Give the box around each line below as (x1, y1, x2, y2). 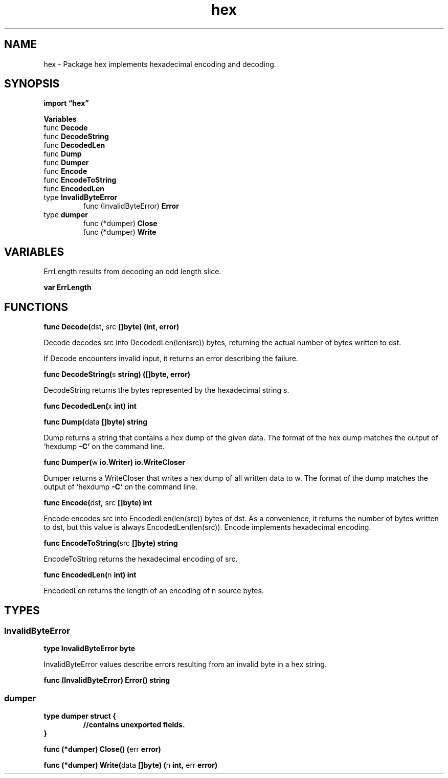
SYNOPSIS (4, 77, 60, 91)
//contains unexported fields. (83, 720, 185, 729)
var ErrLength (43, 283, 92, 292)
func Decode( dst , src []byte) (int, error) (43, 322, 180, 331)
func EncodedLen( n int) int (43, 570, 137, 580)
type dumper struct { (43, 712, 116, 721)
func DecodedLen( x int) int (43, 402, 137, 411)
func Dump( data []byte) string (43, 417, 148, 427)
